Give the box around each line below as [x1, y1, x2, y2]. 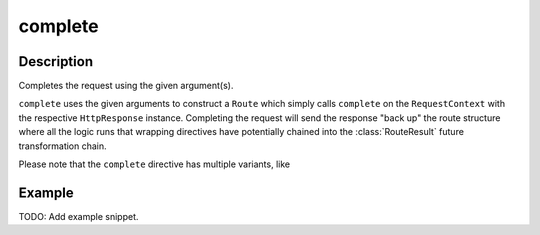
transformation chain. [18, 140, 107, 152]
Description [18, 53, 94, 70]
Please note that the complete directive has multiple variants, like [18, 158, 290, 170]
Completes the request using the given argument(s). [18, 80, 234, 92]
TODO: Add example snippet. [18, 210, 139, 222]
